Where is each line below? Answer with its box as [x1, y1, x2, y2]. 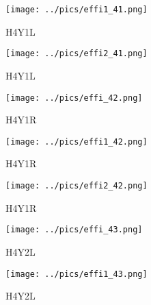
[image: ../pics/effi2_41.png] [5, 49, 148, 59]
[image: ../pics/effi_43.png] [5, 225, 143, 235]
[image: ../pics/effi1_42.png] [5, 136, 148, 147]
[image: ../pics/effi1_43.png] [5, 269, 148, 279]
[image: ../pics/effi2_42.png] [5, 181, 148, 191]
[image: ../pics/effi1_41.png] [5, 5, 148, 14]
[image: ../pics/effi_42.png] [5, 93, 143, 103]
